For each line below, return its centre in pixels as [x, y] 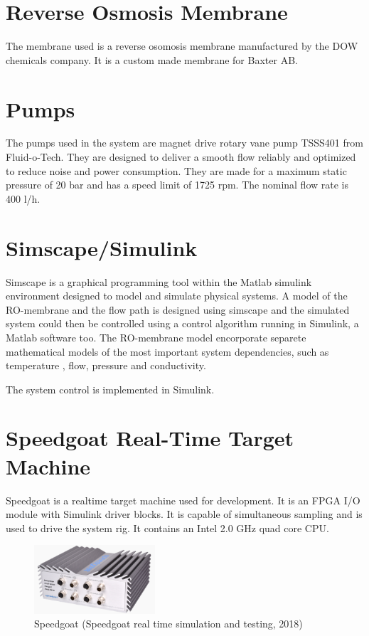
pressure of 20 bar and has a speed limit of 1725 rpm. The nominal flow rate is [177, 185]
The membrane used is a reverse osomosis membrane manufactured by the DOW [182, 46]
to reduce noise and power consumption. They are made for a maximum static [176, 170]
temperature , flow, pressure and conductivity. [106, 365]
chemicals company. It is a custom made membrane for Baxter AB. [152, 59]
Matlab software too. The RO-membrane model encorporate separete [156, 337]
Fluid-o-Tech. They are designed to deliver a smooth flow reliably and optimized [181, 157]
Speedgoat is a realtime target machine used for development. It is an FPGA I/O [183, 500]
